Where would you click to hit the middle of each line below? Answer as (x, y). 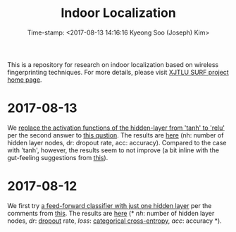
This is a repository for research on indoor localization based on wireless (113, 64)
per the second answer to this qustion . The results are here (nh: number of (116, 135)
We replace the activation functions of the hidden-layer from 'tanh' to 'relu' (116, 128)
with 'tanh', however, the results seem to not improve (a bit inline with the (113, 150)
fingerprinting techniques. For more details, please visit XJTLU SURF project (118, 72)
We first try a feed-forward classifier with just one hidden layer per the (110, 205)
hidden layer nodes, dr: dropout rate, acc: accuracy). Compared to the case (117, 142)
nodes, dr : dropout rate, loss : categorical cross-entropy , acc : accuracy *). (114, 221)
